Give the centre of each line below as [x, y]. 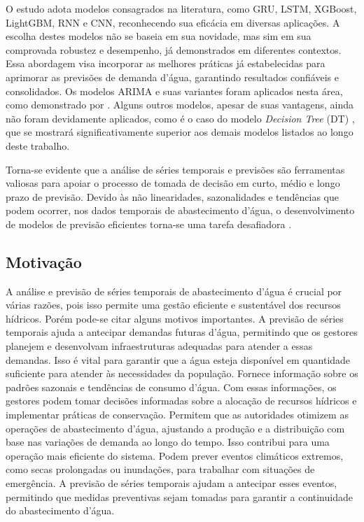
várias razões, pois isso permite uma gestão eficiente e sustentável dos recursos [173, 305]
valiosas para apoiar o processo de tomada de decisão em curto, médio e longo [173, 183]
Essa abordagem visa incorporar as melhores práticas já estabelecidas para [166, 63]
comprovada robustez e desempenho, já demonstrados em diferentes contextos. [174, 49]
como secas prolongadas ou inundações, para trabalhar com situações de [160, 469]
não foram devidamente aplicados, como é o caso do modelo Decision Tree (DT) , [180, 118]
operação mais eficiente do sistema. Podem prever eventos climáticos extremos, [175, 455]
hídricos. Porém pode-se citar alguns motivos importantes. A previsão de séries [175, 318]
